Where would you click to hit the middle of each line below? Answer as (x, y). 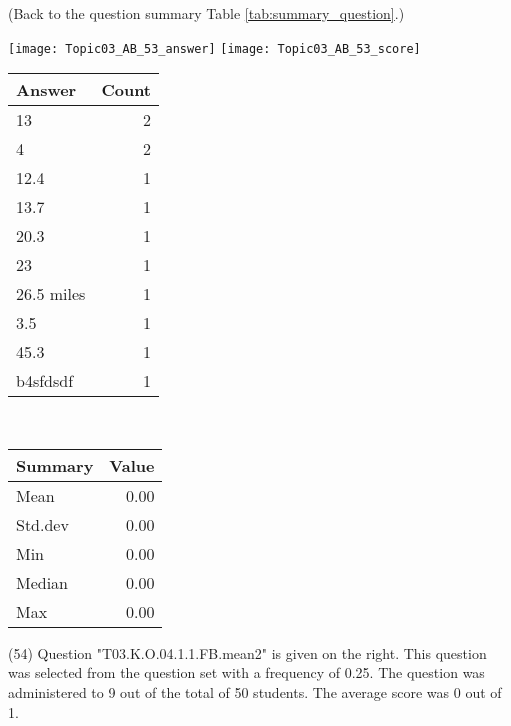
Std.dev (42, 524)
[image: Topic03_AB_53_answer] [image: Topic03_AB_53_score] (214, 48)
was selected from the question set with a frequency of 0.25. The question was (246, 672)
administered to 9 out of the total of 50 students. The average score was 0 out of (255, 692)
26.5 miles (51, 294)
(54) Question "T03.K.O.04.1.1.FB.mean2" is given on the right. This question (247, 652)
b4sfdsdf (45, 381)
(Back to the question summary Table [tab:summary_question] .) (206, 13)
